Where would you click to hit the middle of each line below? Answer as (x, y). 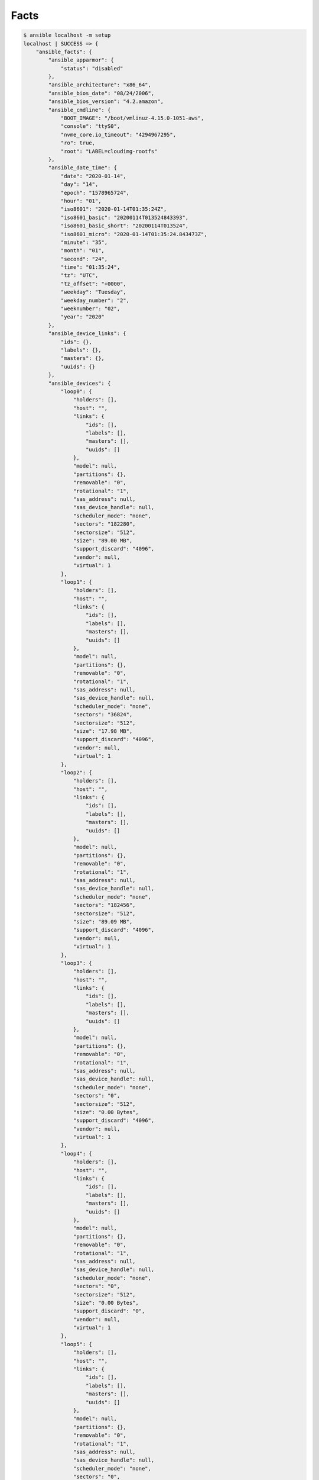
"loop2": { (77, 772)
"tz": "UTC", (79, 276)
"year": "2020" (82, 317)
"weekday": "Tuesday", (93, 292)
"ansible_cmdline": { (79, 110)
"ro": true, (78, 143)
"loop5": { (77, 1344)
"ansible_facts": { (64, 52)
